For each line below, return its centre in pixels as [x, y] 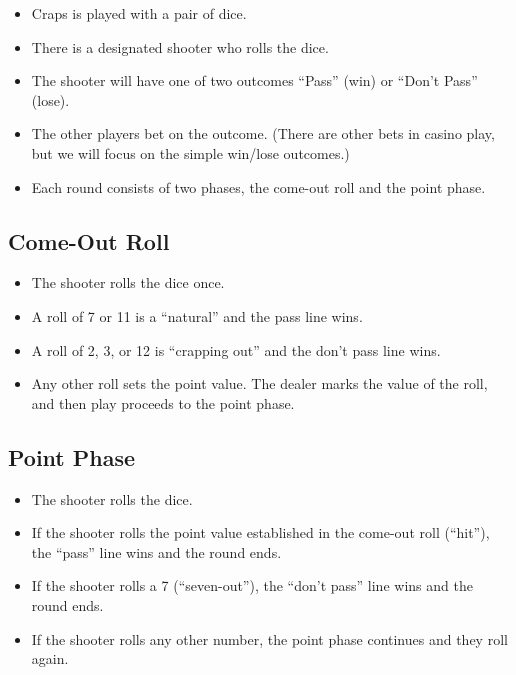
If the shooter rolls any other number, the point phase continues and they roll [269, 638]
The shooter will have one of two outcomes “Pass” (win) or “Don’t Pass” [254, 80]
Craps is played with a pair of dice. [139, 13]
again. [50, 658]
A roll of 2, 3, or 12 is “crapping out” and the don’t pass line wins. [236, 349]
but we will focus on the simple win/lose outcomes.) [190, 152]
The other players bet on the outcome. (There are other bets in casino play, [263, 133]
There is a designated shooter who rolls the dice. [180, 46]
